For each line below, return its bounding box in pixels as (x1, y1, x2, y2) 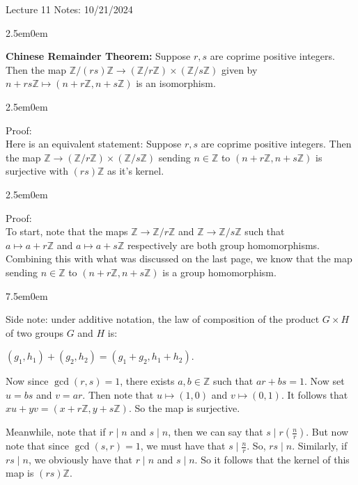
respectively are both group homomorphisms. (127, 237, 320, 252)
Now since (6, 374, 49, 388)
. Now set (304, 374, 345, 388)
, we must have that (140, 438, 226, 453)
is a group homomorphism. (162, 264, 277, 279)
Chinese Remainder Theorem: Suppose (6, 49, 191, 63)
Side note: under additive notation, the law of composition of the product (6, 312, 320, 326)
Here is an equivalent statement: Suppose (6, 136, 182, 151)
